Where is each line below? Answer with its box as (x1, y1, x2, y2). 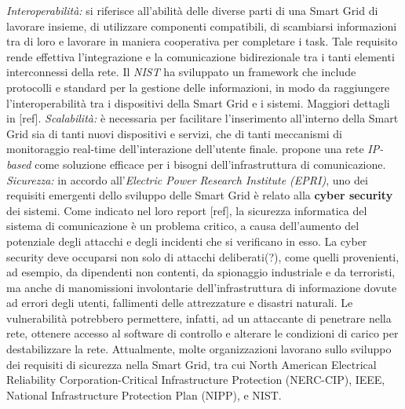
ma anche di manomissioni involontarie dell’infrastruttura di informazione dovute (6, 279, 397, 295)
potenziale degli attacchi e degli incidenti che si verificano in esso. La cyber (6, 232, 367, 249)
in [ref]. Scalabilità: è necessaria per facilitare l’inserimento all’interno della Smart (6, 110, 399, 126)
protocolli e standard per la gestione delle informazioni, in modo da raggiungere (6, 79, 390, 95)
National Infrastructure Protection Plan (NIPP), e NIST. (6, 386, 282, 403)
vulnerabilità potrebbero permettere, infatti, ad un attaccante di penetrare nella (6, 309, 392, 326)
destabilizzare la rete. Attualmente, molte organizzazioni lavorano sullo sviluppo (6, 341, 392, 357)
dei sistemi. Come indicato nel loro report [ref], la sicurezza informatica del (6, 202, 367, 218)
